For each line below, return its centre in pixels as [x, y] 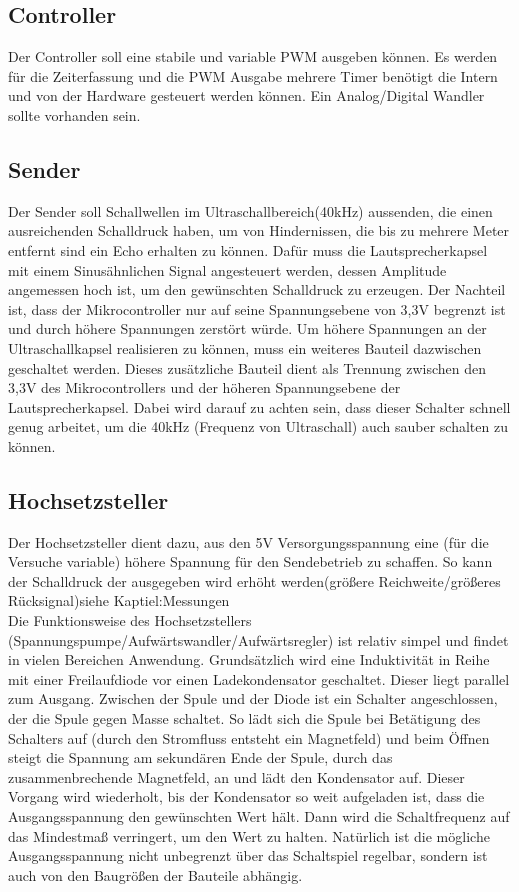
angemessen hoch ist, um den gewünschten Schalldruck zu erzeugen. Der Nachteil [257, 289]
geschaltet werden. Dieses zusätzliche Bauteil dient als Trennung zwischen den [247, 367]
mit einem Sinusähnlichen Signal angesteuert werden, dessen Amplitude [227, 269]
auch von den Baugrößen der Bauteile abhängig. [155, 874]
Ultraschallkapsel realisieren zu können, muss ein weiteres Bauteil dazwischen [245, 347]
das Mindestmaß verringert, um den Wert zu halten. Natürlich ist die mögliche [249, 835]
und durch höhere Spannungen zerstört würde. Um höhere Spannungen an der [247, 328]
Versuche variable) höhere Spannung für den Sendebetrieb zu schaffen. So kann [250, 561]
